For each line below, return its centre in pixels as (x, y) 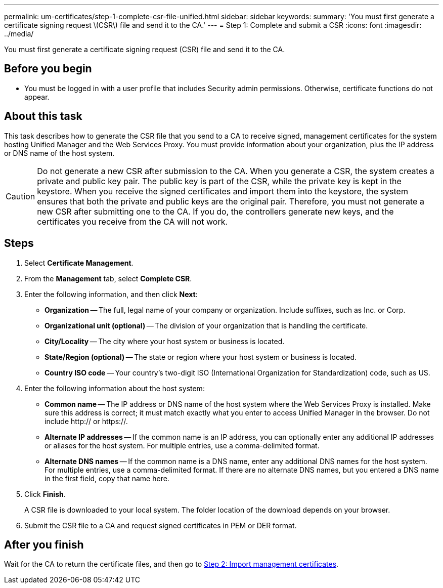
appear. (37, 97)
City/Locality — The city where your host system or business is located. (165, 341)
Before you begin (48, 69)
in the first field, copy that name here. (107, 478)
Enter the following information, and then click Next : (111, 294)
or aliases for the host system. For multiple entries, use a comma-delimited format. (182, 445)
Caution (20, 196)
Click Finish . (45, 494)
